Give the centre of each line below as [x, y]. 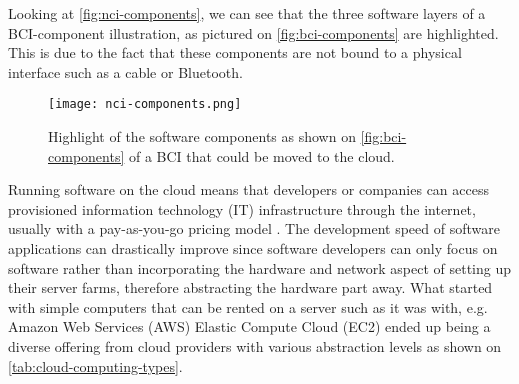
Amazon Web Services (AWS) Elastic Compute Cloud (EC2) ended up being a [249, 326]
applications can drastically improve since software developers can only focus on [253, 248]
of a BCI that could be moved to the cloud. [261, 155]
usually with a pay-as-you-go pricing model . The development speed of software [254, 228]
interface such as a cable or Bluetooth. [125, 71]
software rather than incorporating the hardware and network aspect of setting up [260, 267]
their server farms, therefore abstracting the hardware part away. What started [250, 287]
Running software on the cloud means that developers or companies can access [248, 189]
